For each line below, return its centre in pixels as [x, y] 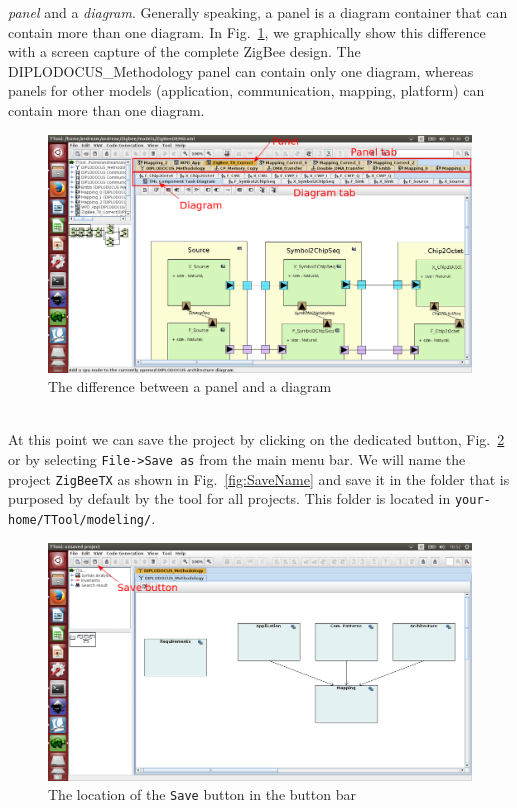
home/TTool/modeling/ [80, 519]
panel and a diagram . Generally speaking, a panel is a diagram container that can [258, 12]
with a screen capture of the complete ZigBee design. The [184, 51]
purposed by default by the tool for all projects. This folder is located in [229, 498]
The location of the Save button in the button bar [202, 794]
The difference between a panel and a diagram [190, 386]
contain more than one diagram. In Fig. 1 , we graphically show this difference [247, 31]
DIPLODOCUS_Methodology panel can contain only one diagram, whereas [241, 70]
